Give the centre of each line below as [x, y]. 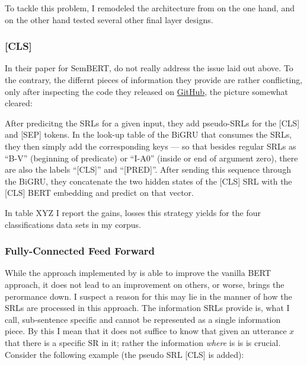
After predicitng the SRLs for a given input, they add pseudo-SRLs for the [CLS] [152, 123]
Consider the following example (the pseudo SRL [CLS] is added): [124, 354]
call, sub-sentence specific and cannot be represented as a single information [143, 319]
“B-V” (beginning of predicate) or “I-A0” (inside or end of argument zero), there [151, 158]
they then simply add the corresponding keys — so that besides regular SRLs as [151, 146]
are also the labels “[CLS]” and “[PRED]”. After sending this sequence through [148, 169]
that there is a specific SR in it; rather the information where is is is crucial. [143, 342]
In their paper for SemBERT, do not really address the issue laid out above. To [149, 68]
